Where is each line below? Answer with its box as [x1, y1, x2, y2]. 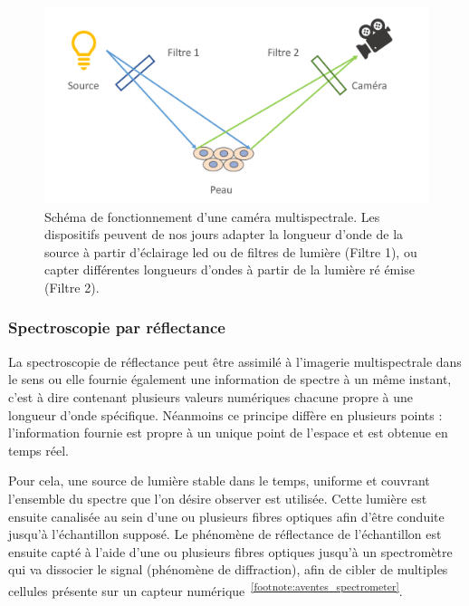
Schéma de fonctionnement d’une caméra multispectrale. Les [44, 207, 380, 226]
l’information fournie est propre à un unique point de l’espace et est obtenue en [8, 423, 448, 442]
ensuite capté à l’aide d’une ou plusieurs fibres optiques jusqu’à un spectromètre [8, 542, 453, 561]
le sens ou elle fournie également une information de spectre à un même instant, [8, 370, 452, 389]
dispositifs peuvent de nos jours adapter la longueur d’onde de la [44, 225, 404, 244]
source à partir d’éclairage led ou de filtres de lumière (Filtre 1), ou [44, 242, 417, 261]
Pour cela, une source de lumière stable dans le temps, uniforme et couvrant [8, 471, 430, 490]
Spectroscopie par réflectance [8, 316, 225, 339]
